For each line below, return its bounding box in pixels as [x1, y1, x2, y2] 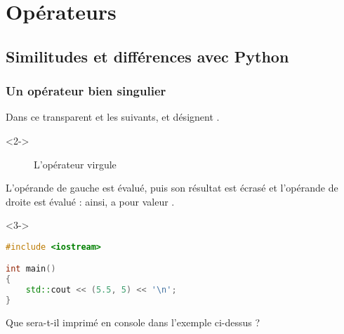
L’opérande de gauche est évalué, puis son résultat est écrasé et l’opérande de [6, 180, 338, 195]
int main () [6, 264, 56, 274]
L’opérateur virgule [34, 156, 117, 171]
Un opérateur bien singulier [6, 82, 166, 100]
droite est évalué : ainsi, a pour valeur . [6, 194, 175, 208]
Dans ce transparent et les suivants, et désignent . [6, 109, 220, 124]
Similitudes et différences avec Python [6, 45, 289, 67]
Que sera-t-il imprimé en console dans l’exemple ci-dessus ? [6, 314, 260, 329]
